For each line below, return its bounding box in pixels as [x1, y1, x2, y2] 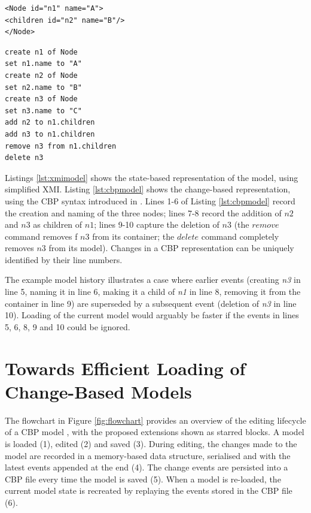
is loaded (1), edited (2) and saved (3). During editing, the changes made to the [5, 437, 297, 449]
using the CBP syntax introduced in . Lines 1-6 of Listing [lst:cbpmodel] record [5, 194, 295, 207]
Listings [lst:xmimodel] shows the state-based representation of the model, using [5, 171, 298, 183]
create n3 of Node [5, 95, 78, 104]
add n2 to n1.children [5, 118, 95, 127]
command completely [201, 230, 279, 242]
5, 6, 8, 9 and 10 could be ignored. [5, 320, 130, 333]
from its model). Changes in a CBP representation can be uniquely [48, 242, 294, 254]
